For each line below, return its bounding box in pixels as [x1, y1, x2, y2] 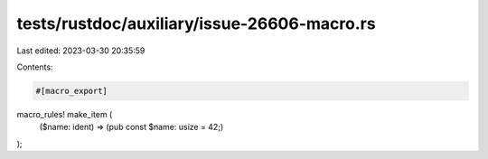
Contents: [16, 61, 53, 72]
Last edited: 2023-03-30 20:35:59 [16, 45, 145, 56]
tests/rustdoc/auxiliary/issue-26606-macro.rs [16, 14, 376, 33]
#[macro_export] [35, 86, 108, 96]
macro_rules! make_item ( [16, 108, 113, 119]
